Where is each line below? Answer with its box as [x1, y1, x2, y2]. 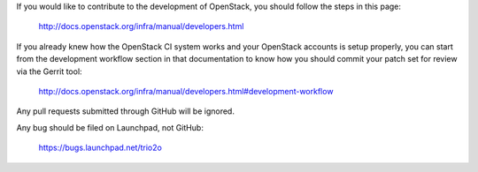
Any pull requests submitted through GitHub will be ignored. [16, 106, 235, 116]
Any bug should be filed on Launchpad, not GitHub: [16, 122, 204, 132]
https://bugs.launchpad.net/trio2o [38, 142, 163, 153]
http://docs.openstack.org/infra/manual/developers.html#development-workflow [38, 86, 334, 96]
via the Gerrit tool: [16, 66, 83, 77]
